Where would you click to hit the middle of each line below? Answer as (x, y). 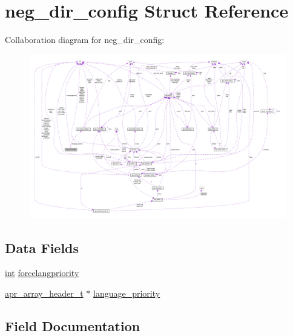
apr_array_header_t (44, 293)
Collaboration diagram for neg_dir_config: (85, 40)
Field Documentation (73, 325)
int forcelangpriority (42, 273)
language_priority (127, 293)
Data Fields (42, 247)
